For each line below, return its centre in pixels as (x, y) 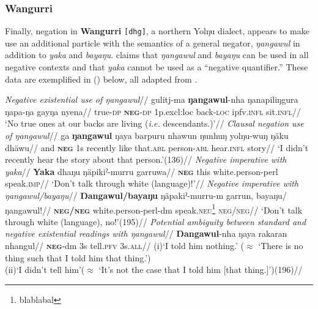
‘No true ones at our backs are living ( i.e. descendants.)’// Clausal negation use (154, 123)
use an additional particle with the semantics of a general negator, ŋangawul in (153, 43)
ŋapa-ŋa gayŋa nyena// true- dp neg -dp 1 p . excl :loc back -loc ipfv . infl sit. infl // (153, 111)
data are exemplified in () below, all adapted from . (101, 79)
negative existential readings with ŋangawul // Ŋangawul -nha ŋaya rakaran (146, 233)
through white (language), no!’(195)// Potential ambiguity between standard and (156, 221)
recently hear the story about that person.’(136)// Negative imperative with (146, 159)
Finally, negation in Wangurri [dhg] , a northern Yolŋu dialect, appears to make (157, 31)
